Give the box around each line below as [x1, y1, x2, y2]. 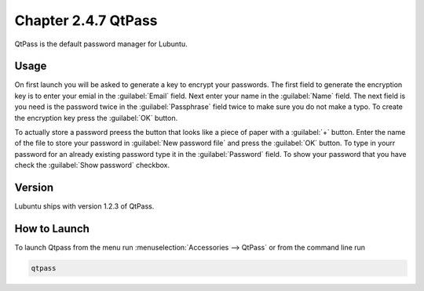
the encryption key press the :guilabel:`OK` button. [14, 113, 178, 122]
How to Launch [14, 222, 90, 235]
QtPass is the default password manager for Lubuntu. [14, 39, 188, 49]
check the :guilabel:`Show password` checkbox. [14, 161, 170, 170]
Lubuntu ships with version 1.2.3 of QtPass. [14, 202, 155, 211]
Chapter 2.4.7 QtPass [14, 12, 158, 29]
